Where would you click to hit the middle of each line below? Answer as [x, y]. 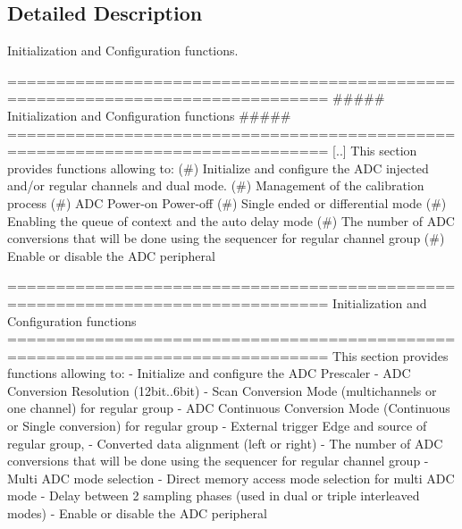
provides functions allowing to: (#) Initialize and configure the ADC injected [218, 168]
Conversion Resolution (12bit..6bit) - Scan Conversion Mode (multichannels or [222, 390]
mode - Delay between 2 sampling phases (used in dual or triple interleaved [214, 495]
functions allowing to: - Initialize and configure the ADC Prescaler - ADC [209, 373]
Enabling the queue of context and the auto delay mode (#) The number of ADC [231, 220]
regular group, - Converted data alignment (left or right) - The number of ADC [225, 443]
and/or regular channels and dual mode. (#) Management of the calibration [216, 185]
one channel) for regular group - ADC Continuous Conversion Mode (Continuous [229, 408]
